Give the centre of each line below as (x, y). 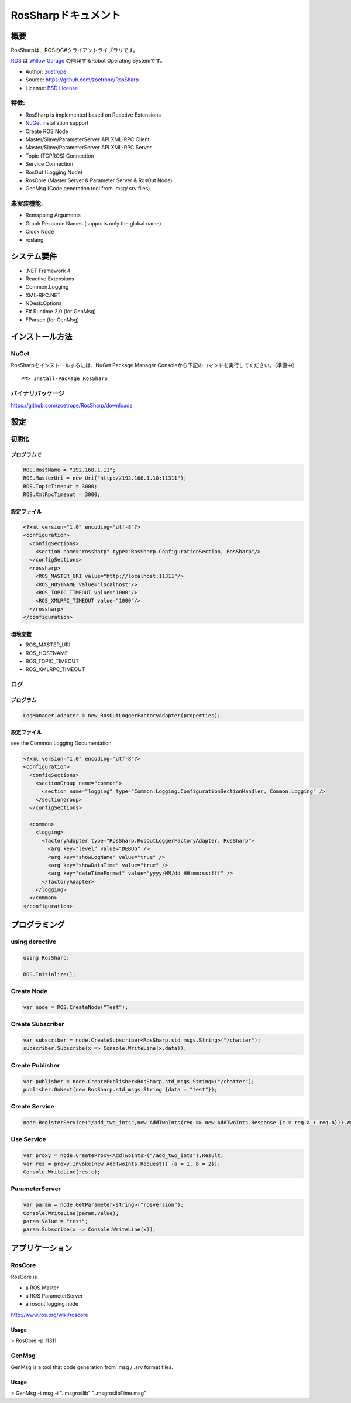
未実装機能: (27, 204)
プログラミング (38, 925)
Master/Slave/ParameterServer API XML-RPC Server (89, 148)
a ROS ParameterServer (54, 1296)
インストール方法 (42, 336)
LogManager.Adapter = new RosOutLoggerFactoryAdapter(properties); (122, 715)
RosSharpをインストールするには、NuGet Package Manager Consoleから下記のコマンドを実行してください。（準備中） (154, 365)
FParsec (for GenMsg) (52, 320)
